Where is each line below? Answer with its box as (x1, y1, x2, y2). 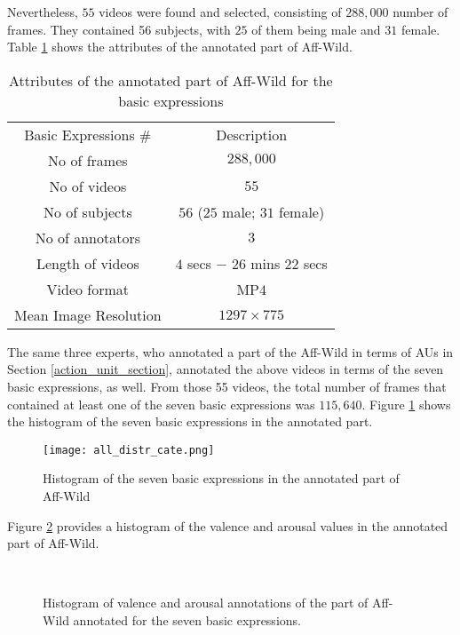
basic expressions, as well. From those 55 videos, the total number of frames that (7, 377, 447, 395)
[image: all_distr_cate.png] (43, 443, 215, 456)
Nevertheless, (7, 3, 78, 20)
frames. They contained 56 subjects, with (7, 20, 231, 38)
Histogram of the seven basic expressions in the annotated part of (43, 469, 400, 488)
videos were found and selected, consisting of (99, 3, 342, 20)
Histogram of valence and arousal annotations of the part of (43, 593, 369, 612)
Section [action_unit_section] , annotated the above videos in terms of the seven (7, 360, 444, 378)
